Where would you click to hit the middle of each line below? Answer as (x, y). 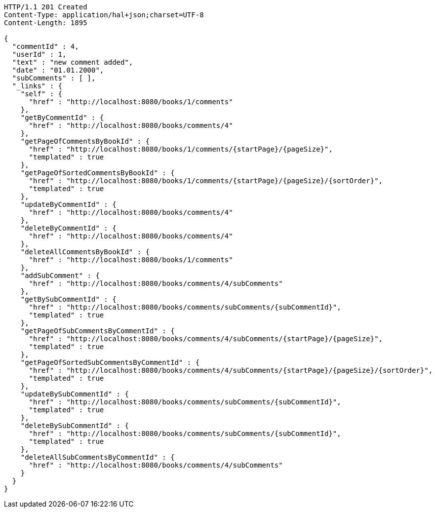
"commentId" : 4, (45, 46)
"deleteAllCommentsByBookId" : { (85, 252)
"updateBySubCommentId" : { (75, 394)
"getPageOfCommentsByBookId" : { (85, 141)
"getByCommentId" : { (62, 118)
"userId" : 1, (39, 54)
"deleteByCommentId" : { (68, 228)
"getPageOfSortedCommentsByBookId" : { (98, 173)
